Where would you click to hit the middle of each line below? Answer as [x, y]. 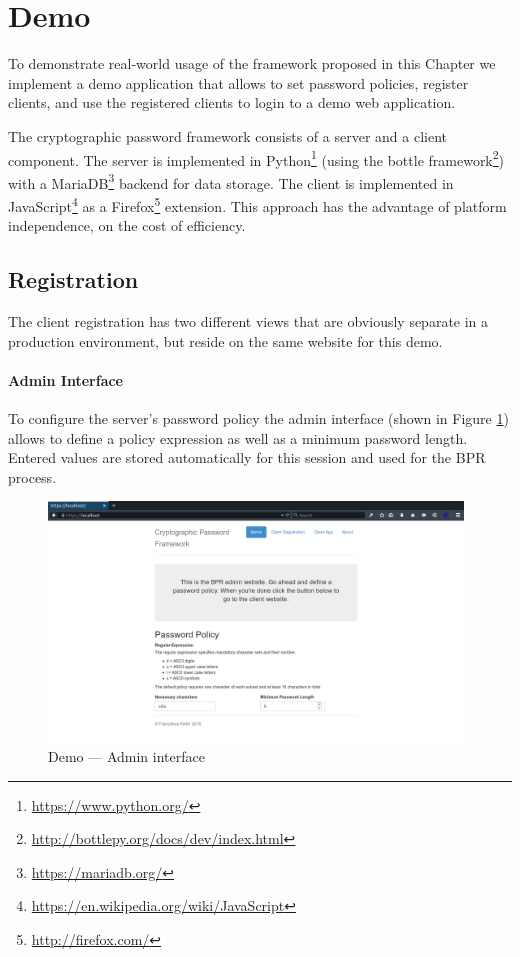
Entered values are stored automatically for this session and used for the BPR [247, 457]
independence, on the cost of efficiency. [127, 225]
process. [32, 476]
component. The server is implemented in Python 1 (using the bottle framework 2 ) [256, 158]
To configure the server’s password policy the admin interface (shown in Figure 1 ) [258, 418]
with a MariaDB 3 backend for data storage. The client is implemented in [231, 181]
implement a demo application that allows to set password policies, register [238, 82]
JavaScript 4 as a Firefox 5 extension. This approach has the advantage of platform [257, 204]
